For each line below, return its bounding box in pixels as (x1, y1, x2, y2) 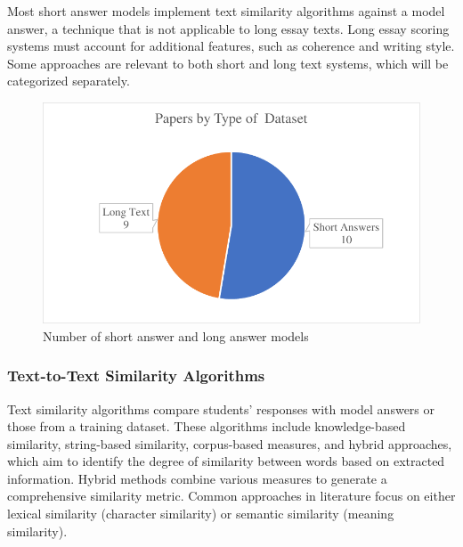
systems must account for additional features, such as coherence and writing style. (7, 37, 455, 55)
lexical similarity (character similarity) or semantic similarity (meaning (7, 504, 394, 523)
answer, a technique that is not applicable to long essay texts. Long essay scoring (7, 19, 450, 37)
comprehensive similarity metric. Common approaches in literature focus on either (7, 486, 456, 505)
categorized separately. (7, 71, 130, 90)
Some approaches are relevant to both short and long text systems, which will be (7, 53, 449, 72)
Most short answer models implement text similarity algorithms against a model (7, 2, 445, 20)
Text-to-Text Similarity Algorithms (7, 364, 265, 387)
